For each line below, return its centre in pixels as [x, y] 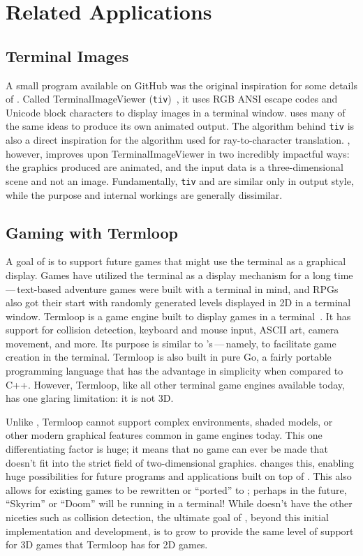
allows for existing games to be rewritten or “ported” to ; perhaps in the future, [176, 489]
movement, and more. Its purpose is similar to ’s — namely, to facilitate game [171, 343]
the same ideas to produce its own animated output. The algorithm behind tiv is [180, 126]
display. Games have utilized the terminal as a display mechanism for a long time [179, 275]
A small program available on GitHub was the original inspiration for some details [181, 85]
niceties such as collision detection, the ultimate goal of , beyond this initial [167, 517]
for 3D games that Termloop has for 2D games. [107, 544]
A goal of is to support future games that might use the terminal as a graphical [176, 261]
